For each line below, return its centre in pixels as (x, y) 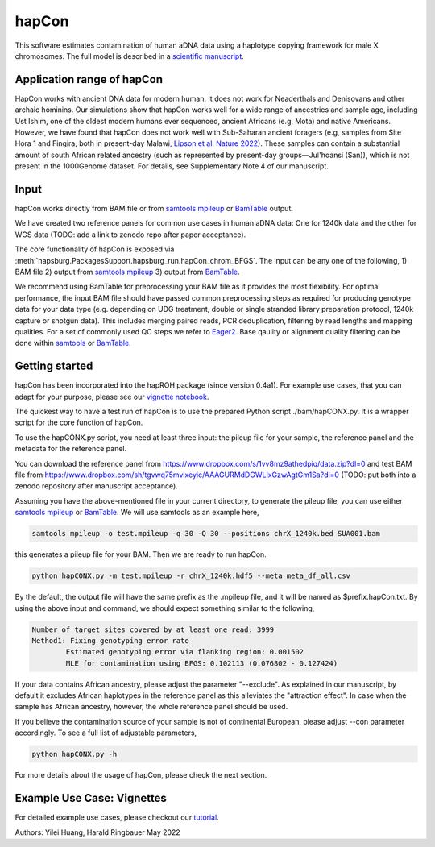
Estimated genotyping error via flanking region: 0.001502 (185, 652)
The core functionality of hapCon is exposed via (95, 249)
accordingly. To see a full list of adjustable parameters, (106, 733)
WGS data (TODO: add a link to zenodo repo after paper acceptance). (130, 235)
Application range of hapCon (89, 79)
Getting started (54, 366)
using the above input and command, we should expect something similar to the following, (165, 608)
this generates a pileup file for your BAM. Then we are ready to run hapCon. (141, 554)
